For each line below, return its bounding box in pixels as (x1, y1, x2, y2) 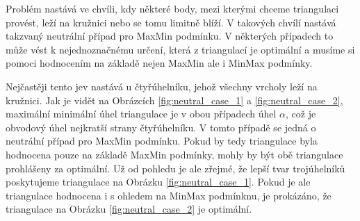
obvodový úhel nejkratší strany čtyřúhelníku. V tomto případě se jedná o (6, 120, 316, 134)
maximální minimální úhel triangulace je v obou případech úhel (6, 106, 277, 121)
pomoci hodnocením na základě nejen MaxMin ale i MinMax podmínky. (6, 56, 313, 70)
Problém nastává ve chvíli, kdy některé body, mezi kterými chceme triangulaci (6, 1, 339, 15)
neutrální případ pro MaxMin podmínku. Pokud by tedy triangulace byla (6, 133, 318, 148)
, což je (286, 106, 316, 121)
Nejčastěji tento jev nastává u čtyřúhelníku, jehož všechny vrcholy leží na (6, 79, 318, 93)
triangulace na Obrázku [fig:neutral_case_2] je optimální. (6, 202, 252, 216)
